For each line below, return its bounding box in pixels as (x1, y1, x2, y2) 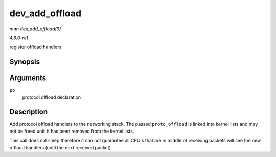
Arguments (9, 74, 47, 83)
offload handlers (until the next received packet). (9, 144, 112, 150)
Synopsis (9, 58, 40, 66)
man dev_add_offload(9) (9, 25, 61, 32)
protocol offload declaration (22, 94, 81, 100)
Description (9, 108, 48, 116)
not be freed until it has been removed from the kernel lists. (9, 128, 134, 134)
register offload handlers (9, 44, 62, 50)
